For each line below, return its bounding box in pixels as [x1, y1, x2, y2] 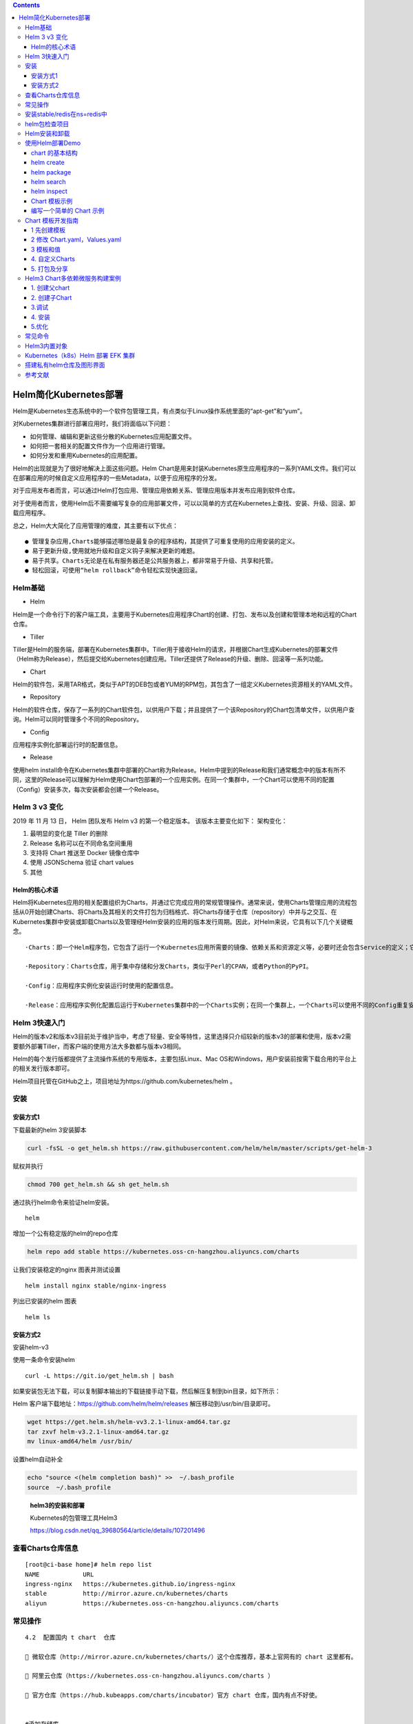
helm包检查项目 [25, 119, 70, 128]
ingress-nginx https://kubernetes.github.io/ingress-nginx [25, 1580, 235, 1588]
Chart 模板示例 [31, 197, 73, 205]
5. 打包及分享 [31, 264, 68, 272]
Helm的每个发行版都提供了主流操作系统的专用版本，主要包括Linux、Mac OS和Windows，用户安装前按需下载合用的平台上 [12, 1054, 357, 1063]
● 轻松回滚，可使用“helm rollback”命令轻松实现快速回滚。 [25, 566, 202, 574]
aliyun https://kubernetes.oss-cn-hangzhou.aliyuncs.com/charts [25, 1599, 279, 1607]
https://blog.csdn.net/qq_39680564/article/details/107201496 [30, 1526, 206, 1534]
